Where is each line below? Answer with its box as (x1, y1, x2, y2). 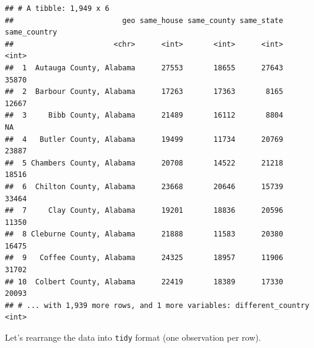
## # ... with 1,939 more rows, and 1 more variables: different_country (5, 301, 310, 310)
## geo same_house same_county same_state (5, 16, 284, 25)
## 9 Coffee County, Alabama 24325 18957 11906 (5, 253, 284, 263)
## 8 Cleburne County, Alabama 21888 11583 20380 (5, 230, 284, 239)
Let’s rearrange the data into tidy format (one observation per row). (5, 331, 261, 344)
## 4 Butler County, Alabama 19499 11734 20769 (5, 135, 284, 144)
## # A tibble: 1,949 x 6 (5, 4, 109, 13)
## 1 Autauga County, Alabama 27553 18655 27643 (5, 63, 284, 72)
